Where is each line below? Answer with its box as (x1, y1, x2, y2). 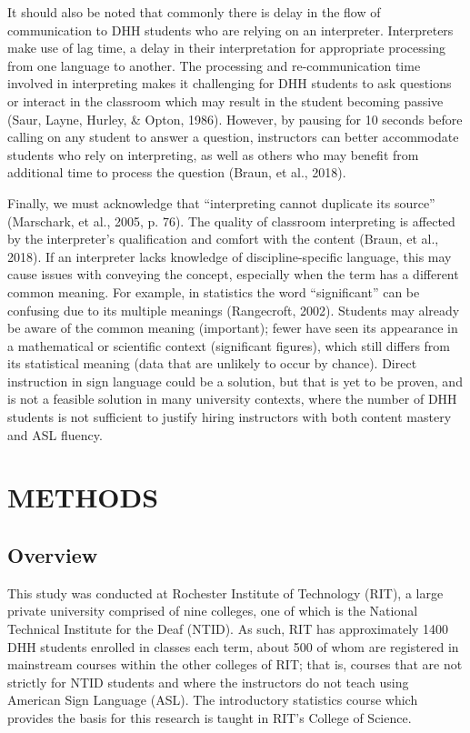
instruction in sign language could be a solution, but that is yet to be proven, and (7, 371, 463, 390)
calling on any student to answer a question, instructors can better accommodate (7, 127, 459, 146)
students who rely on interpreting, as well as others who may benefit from (7, 145, 419, 164)
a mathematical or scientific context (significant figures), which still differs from (7, 336, 451, 355)
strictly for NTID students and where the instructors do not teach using (7, 672, 409, 691)
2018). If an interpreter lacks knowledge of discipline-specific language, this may (7, 246, 452, 266)
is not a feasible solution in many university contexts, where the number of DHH (7, 389, 457, 408)
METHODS (7, 478, 159, 516)
